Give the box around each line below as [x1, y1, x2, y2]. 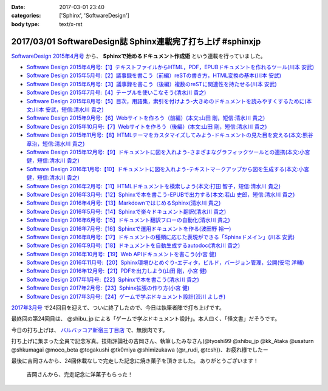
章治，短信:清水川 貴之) [26, 140, 85, 147]
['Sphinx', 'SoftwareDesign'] [59, 12, 130, 19]
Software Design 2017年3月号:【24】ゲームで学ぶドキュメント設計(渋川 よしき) [26, 293, 226, 300]
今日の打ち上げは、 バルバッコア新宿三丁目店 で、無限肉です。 [11, 326, 168, 333]
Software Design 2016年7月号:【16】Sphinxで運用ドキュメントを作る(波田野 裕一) [26, 225, 231, 232]
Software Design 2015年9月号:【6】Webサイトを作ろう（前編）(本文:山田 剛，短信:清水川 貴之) [26, 114, 265, 121]
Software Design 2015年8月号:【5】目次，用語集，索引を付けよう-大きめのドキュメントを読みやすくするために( [26, 97, 307, 104]
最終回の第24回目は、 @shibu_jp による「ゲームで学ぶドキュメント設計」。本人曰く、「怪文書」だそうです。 [11, 315, 281, 322]
